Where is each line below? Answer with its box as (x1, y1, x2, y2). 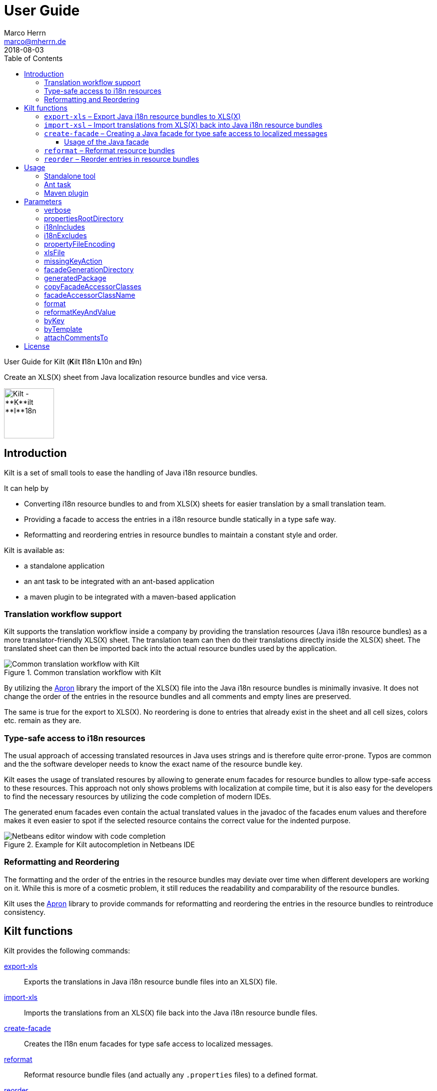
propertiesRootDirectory (44, 214, 123, 223)
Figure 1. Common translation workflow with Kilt (4, 668, 161, 677)
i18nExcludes (44, 231, 87, 240)
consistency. (4, 907, 45, 916)
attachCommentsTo (44, 333, 108, 342)
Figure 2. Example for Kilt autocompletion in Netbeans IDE (4, 840, 195, 849)
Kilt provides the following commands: (4, 946, 130, 955)
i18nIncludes (44, 222, 85, 231)
